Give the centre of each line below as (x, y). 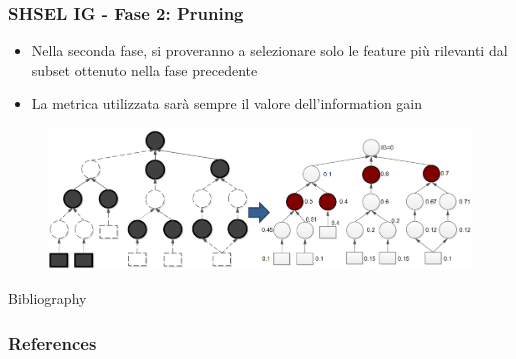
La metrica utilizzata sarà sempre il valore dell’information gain (227, 103)
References (52, 342)
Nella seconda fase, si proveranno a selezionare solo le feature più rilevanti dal (269, 50)
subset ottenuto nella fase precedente (144, 69)
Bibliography (47, 298)
